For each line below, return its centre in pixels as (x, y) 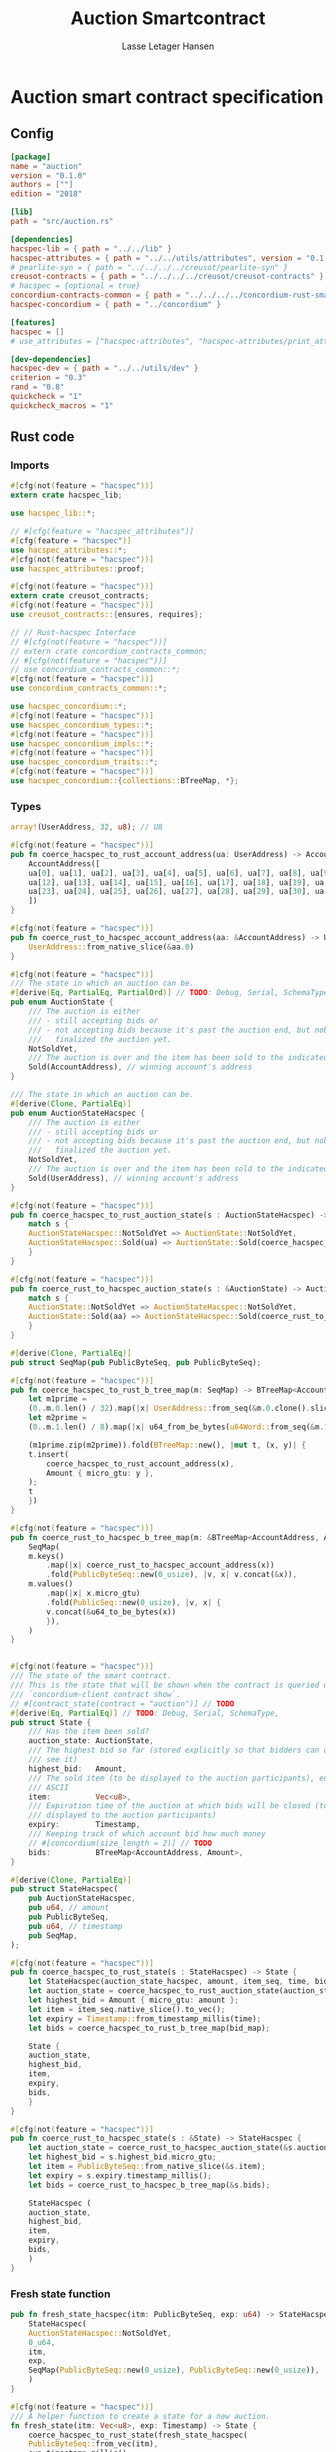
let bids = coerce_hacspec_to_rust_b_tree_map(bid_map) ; (149, 2028)
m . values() (51, 1584)
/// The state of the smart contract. (91, 1676)
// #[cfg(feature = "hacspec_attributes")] (102, 532)
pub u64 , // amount (69, 1908)
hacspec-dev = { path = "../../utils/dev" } (104, 368)
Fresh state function (60, 2294)
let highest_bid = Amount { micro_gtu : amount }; (134, 2000)
